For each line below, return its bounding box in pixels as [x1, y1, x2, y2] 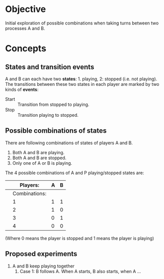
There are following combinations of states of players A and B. [5, 140, 133, 146]
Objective [5, 3, 46, 15]
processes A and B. [5, 25, 45, 31]
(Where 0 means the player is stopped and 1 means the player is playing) [5, 235, 154, 241]
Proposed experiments [5, 250, 78, 258]
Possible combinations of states [5, 126, 107, 135]
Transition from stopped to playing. [17, 101, 89, 107]
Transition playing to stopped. [17, 112, 79, 118]
